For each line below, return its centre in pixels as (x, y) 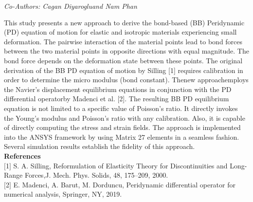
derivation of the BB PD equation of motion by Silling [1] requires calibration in (124, 70)
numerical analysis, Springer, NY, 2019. (63, 194)
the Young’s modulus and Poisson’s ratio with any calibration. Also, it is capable (125, 118)
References (22, 156)
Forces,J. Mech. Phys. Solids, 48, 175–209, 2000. (96, 175)
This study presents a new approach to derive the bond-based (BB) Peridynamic (124, 22)
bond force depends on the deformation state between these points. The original (123, 60)
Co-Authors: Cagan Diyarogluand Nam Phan (71, 6)
